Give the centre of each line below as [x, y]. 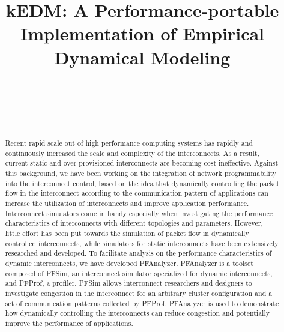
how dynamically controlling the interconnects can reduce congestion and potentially [137, 313]
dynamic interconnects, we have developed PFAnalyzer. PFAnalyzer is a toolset [129, 263]
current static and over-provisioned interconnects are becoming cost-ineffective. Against [142, 163]
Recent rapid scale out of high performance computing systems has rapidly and [129, 143]
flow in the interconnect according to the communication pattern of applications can [137, 193]
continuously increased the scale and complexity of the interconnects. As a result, [132, 153]
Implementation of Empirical [142, 33]
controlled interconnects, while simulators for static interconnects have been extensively [142, 243]
